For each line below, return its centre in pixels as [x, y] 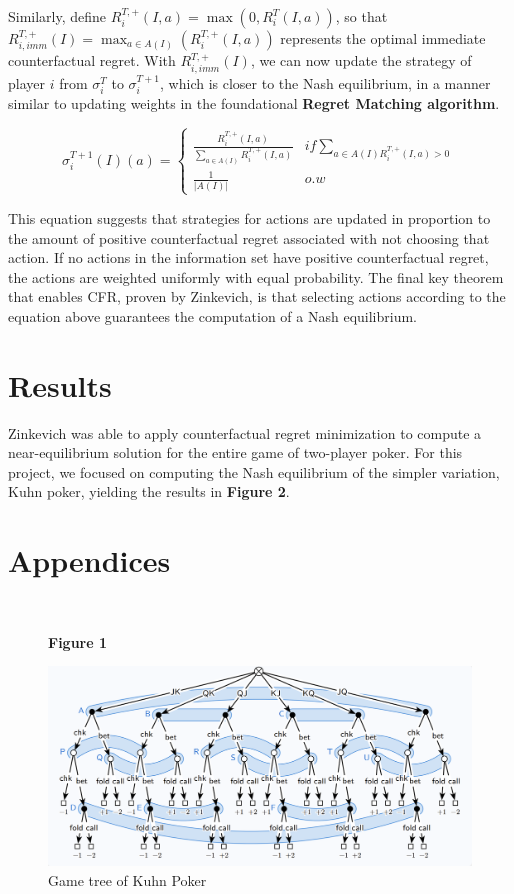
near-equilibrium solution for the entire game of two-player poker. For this [235, 452]
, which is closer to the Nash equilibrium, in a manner [325, 82]
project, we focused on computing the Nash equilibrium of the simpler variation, [254, 471]
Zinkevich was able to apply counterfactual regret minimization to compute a [245, 432]
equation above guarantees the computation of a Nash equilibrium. [212, 315]
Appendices [89, 560]
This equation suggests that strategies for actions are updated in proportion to [249, 218]
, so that [361, 16]
